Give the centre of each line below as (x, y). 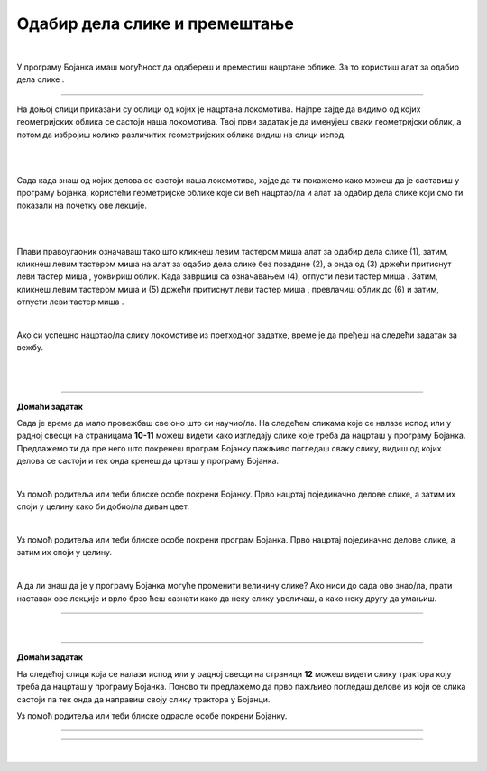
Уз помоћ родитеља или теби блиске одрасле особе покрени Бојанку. (152, 715)
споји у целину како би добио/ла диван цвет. (103, 506)
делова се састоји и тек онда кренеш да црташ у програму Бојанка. (148, 461)
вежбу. (30, 348)
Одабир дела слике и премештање (156, 23)
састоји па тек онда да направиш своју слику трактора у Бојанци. (143, 699)
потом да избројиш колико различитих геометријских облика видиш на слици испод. (181, 135)
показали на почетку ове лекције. (82, 205)
